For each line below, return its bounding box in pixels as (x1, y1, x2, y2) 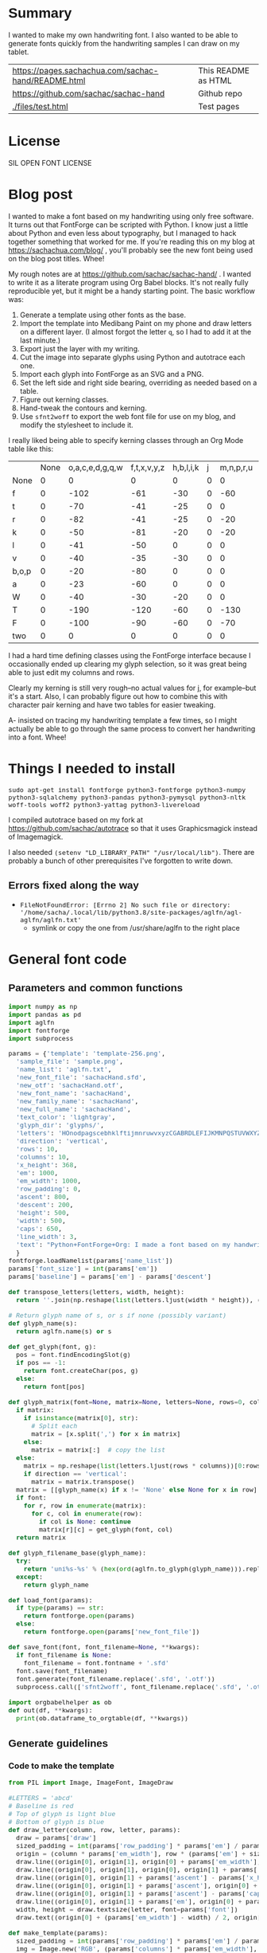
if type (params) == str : (15, 1603, 105, 1612)
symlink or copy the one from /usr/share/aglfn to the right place (31, 923, 240, 932)
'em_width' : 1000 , (15, 1177, 82, 1186)
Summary (8, 5, 72, 22)
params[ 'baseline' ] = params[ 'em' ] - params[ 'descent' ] (8, 1273, 212, 1281)
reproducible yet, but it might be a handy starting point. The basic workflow (8, 286, 256, 296)
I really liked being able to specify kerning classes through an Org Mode (8, 435, 244, 445)
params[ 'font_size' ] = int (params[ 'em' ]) (8, 1265, 158, 1273)
